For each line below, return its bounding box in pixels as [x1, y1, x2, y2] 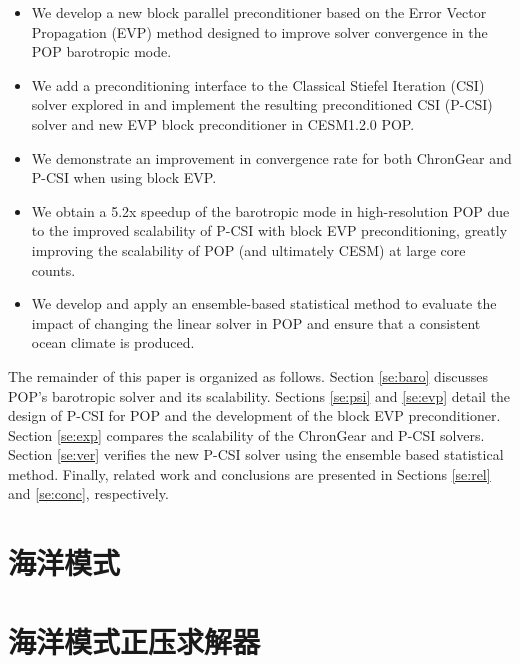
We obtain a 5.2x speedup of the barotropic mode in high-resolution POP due [31, 200, 510, 221]
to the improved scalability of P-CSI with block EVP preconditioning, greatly [31, 220, 508, 241]
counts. [31, 259, 76, 280]
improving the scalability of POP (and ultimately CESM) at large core [31, 239, 466, 260]
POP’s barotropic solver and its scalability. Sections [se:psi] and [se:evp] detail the [8, 385, 511, 406]
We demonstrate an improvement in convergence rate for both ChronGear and [31, 147, 512, 168]
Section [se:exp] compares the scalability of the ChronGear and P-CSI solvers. [8, 424, 485, 445]
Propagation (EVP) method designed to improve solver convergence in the [31, 21, 488, 42]
